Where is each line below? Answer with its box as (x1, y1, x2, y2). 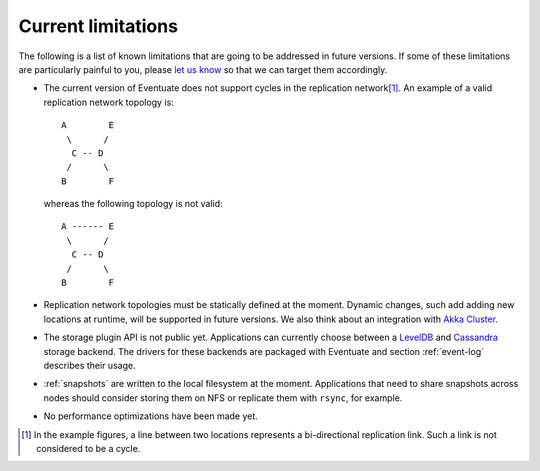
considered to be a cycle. (36, 442, 141, 454)
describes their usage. (43, 359, 136, 371)
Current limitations (18, 15, 179, 37)
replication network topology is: (43, 96, 174, 108)
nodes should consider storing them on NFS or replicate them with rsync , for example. (43, 391, 403, 404)
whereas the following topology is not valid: (43, 198, 224, 210)
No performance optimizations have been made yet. (43, 410, 259, 422)
